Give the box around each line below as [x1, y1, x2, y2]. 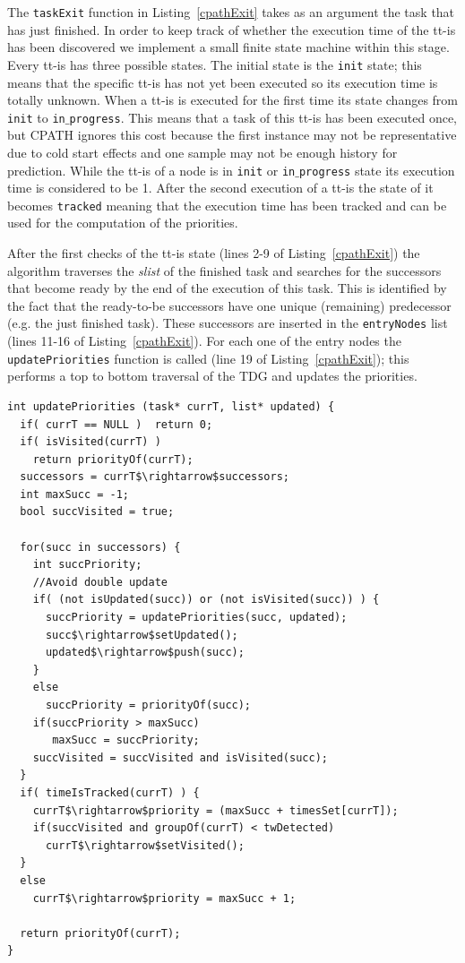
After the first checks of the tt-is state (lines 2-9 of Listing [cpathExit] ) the [7, 244, 420, 262]
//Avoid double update [32, 575, 168, 589]
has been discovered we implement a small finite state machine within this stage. [7, 38, 450, 56]
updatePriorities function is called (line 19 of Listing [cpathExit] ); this [7, 348, 409, 367]
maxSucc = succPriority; [52, 734, 200, 747]
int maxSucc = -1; [20, 487, 130, 501]
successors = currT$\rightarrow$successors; [20, 470, 289, 484]
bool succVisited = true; [20, 505, 175, 519]
